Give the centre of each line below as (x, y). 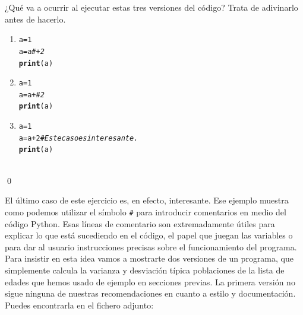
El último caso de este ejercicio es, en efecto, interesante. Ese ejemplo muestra (147, 200)
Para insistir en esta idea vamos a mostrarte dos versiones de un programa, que (149, 258)
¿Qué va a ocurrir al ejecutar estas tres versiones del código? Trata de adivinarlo (151, 7)
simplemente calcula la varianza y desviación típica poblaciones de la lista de (145, 270)
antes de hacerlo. (35, 19)
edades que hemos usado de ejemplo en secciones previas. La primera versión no (150, 281)
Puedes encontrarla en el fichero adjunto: (79, 305)
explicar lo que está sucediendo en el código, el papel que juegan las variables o (149, 235)
